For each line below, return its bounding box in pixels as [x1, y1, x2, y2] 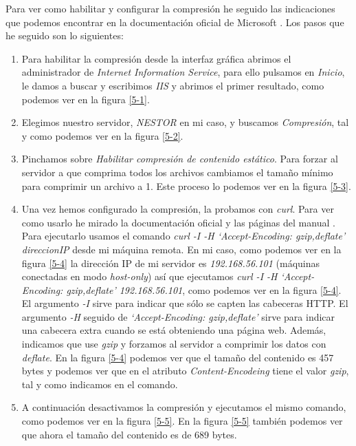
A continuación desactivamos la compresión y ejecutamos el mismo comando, [21, 400, 346, 414]
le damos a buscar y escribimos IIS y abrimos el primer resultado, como [21, 78, 324, 92]
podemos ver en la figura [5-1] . [21, 92, 150, 106]
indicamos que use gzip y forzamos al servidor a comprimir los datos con [21, 337, 326, 351]
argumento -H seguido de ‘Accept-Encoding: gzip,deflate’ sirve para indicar [21, 309, 335, 323]
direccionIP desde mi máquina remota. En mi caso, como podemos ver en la [21, 242, 342, 256]
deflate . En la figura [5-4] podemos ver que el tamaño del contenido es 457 [21, 350, 334, 364]
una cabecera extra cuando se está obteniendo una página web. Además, [21, 323, 326, 337]
